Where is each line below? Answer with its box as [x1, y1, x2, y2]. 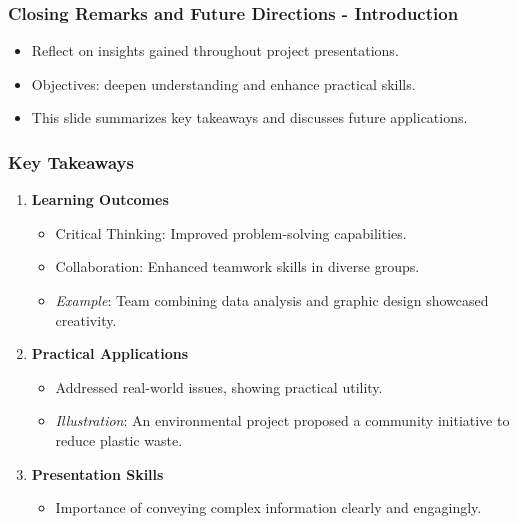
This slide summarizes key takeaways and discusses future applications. [31, 107, 468, 128]
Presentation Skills [31, 463, 164, 484]
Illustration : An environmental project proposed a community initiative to [55, 410, 510, 431]
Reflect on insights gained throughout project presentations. [31, 40, 399, 61]
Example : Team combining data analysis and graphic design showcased [55, 290, 489, 310]
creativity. [55, 309, 117, 330]
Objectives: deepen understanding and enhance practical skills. [31, 73, 416, 94]
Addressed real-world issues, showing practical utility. [55, 376, 383, 397]
